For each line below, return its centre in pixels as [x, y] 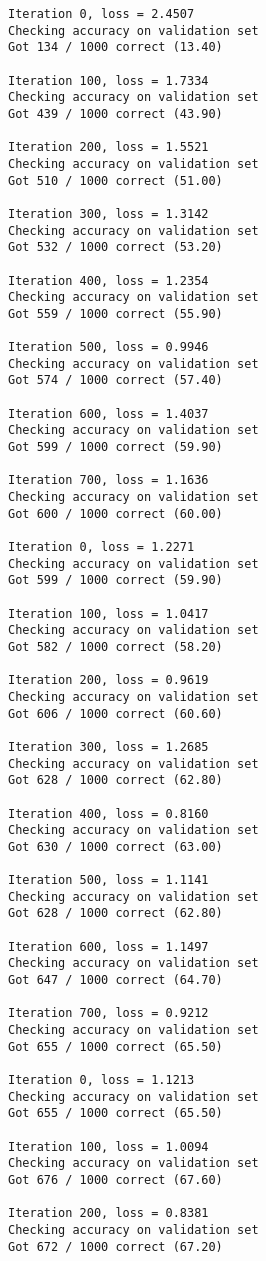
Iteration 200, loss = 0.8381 [108, 1213]
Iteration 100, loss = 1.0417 [108, 613]
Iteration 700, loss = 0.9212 [108, 1013]
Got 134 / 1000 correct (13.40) [115, 47]
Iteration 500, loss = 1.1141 [108, 880]
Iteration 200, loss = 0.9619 [108, 680]
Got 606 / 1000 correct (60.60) [115, 713]
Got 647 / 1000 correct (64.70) [115, 980]
